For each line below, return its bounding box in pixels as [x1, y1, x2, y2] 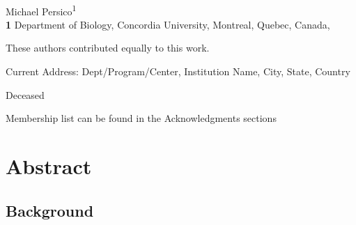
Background [6, 199, 94, 221]
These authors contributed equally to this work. [6, 40, 210, 55]
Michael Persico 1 [6, 1, 77, 18]
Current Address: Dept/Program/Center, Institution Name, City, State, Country [6, 64, 350, 79]
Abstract [6, 152, 92, 180]
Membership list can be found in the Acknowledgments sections [6, 111, 277, 125]
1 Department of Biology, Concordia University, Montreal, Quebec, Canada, [6, 17, 330, 31]
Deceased [6, 87, 45, 102]
